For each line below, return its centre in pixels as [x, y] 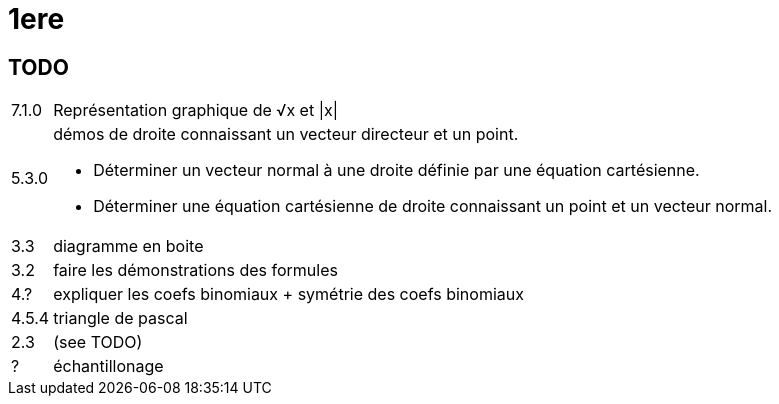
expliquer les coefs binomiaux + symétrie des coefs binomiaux [288, 294]
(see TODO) [98, 342]
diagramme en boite [128, 246]
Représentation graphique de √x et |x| [196, 110]
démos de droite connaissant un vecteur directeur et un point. [286, 134]
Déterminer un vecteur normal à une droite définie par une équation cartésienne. [396, 170]
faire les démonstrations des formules [195, 270]
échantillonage [108, 366]
